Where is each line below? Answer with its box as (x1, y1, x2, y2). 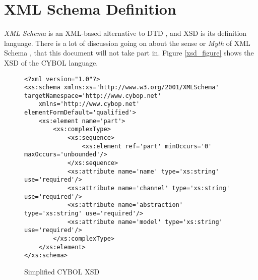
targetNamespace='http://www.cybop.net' (24, 92, 162, 99)
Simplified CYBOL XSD (24, 266, 100, 276)
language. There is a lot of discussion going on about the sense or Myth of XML (4, 37, 250, 48)
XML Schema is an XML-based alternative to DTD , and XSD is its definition (4, 28, 247, 38)
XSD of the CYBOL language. (4, 57, 98, 68)
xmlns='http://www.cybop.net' (38, 100, 140, 108)
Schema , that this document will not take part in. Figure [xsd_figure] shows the (4, 47, 254, 58)
